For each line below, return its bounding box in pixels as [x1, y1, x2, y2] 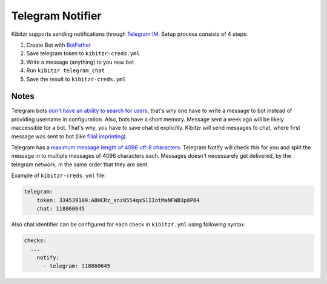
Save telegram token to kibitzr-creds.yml [26, 50, 140, 57]
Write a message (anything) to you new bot [26, 58, 134, 66]
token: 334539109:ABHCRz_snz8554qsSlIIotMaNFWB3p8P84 [36, 197, 200, 203]
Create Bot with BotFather [26, 41, 91, 49]
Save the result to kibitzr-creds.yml [26, 75, 127, 83]
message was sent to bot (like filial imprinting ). [11, 132, 128, 140]
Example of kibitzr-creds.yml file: [11, 172, 106, 179]
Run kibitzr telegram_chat [26, 67, 105, 74]
